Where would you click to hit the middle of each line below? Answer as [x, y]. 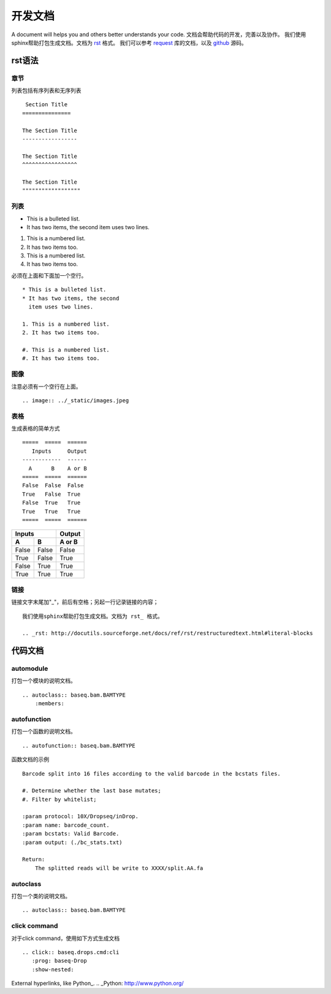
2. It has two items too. [61, 333]
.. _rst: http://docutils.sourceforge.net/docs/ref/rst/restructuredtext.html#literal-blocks [168, 633]
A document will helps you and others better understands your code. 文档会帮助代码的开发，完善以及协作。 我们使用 [159, 34]
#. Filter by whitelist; [59, 799]
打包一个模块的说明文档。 [44, 681]
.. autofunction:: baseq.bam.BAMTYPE [79, 745]
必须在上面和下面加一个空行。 [49, 275]
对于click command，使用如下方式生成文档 [66, 938]
